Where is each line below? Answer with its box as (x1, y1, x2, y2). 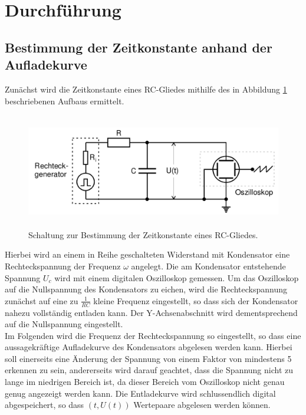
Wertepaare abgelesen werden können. (133, 398, 271, 411)
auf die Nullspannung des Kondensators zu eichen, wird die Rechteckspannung (5, 283, 288, 295)
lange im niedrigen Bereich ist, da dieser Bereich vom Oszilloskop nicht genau (5, 376, 285, 388)
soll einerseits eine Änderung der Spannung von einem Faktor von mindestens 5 (5, 352, 292, 364)
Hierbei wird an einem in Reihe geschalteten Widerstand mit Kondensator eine (5, 248, 290, 261)
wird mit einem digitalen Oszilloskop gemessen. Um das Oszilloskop (54, 271, 299, 284)
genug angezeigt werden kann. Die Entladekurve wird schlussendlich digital (5, 387, 276, 399)
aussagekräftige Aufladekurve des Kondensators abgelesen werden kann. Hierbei (5, 341, 292, 353)
